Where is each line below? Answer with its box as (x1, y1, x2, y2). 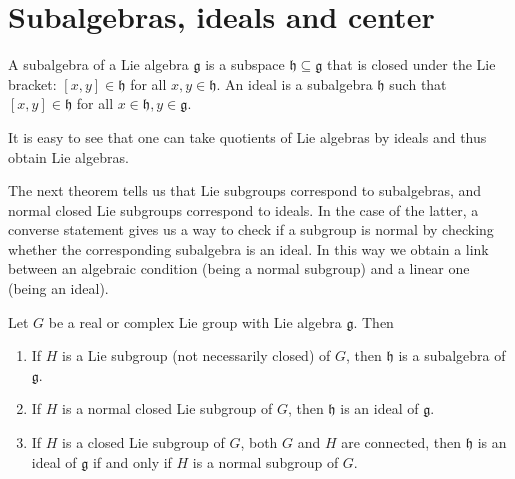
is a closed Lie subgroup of (62, 432, 225, 453)
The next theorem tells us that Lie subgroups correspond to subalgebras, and (8, 180, 482, 201)
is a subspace (205, 54, 285, 75)
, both (240, 432, 278, 453)
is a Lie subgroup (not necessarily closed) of (62, 345, 331, 366)
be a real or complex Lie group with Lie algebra (48, 311, 342, 332)
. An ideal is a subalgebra (216, 73, 373, 94)
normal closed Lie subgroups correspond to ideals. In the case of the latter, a (8, 199, 479, 220)
